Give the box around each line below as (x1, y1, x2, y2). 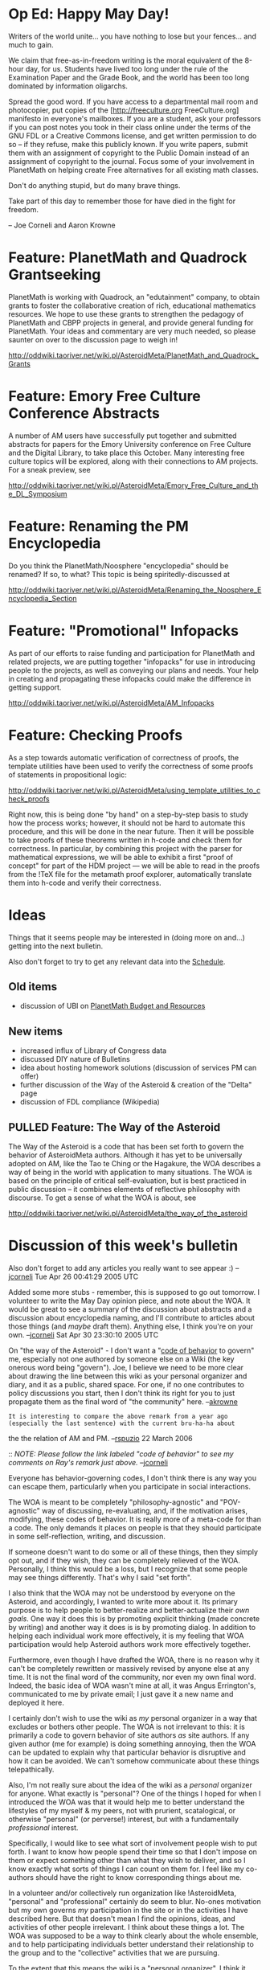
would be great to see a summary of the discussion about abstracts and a (8, 1304, 252, 1314)
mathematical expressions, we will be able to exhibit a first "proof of (8, 852, 234, 862)
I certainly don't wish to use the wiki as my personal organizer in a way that (8, 1713, 257, 1722)
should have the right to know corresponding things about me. (35, 1872, 243, 1882)
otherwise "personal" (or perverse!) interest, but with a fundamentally (8, 1814, 239, 1824)
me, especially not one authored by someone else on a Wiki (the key (8, 1354, 235, 1363)
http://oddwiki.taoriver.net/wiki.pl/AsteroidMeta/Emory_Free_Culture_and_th (8, 480, 259, 490)
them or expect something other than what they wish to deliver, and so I (8, 1855, 247, 1865)
